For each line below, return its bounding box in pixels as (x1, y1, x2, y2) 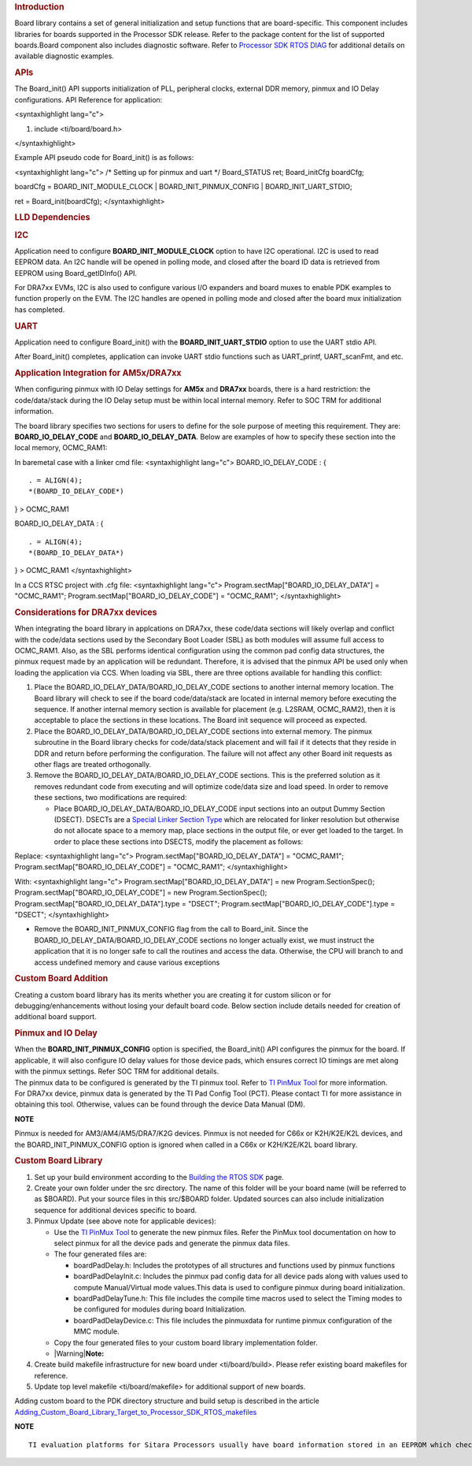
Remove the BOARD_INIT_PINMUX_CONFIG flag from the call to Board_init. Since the (34, 925, 308, 934)
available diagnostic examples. (14, 51, 114, 61)
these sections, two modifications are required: (34, 793, 187, 802)
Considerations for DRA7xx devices (14, 607, 157, 618)
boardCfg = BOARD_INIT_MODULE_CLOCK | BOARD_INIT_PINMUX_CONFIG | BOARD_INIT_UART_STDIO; (14, 182, 353, 192)
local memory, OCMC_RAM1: (14, 443, 108, 452)
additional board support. (14, 1012, 98, 1021)
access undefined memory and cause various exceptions (34, 958, 220, 967)
